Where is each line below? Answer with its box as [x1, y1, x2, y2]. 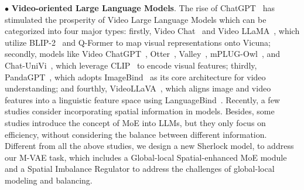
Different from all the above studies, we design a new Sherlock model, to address [5, 140, 294, 152]
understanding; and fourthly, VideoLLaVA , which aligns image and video [5, 82, 271, 94]
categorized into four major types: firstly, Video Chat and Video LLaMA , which [5, 25, 300, 37]
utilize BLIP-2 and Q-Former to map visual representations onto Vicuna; [5, 36, 271, 48]
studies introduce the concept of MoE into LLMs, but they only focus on [5, 116, 266, 128]
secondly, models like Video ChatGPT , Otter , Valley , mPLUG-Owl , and [5, 48, 281, 60]
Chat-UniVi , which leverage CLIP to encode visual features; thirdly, [5, 59, 257, 71]
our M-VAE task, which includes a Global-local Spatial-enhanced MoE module [5, 151, 287, 163]
